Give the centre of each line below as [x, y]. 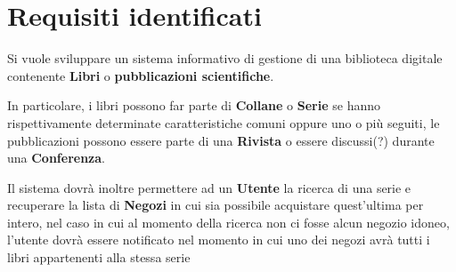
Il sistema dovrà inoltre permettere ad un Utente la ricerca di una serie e [209, 187]
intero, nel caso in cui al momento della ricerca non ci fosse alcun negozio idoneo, [228, 222]
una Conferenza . [57, 158]
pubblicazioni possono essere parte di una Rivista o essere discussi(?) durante [221, 140]
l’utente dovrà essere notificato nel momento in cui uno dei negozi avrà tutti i [219, 240]
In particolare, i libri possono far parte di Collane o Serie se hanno [194, 105]
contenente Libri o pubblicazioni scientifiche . [141, 75]
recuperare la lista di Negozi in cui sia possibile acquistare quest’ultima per [216, 205]
